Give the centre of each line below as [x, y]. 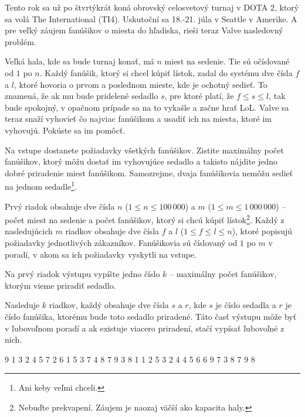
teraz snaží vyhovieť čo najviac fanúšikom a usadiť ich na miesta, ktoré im [138, 119]
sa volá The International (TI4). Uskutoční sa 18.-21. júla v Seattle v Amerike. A [151, 18]
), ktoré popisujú [262, 231]
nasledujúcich [29, 231]
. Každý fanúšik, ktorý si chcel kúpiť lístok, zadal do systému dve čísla [166, 72]
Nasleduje [22, 305]
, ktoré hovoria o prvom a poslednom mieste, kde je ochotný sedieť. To [140, 84]
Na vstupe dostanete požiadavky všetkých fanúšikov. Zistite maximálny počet [144, 150]
